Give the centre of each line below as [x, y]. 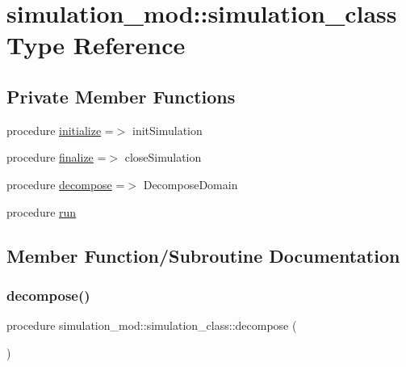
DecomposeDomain [190, 184]
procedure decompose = [66, 184]
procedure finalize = [57, 157]
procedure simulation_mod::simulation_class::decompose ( [152, 325]
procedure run [42, 211]
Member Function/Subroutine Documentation [203, 255]
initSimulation [167, 130]
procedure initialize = [60, 130]
